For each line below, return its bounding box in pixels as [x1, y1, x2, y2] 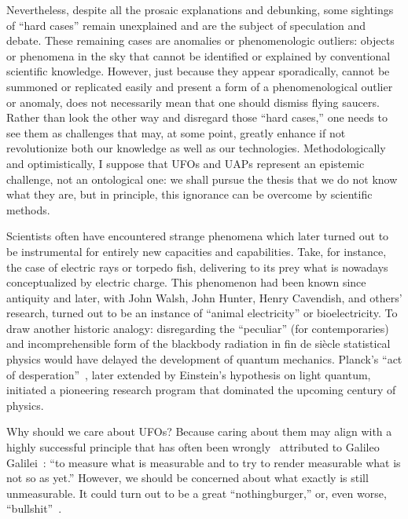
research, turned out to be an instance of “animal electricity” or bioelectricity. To [6, 305, 398, 321]
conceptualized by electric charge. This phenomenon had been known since [6, 274, 366, 291]
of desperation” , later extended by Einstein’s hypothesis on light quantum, [6, 366, 371, 382]
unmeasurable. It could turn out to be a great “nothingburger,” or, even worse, [6, 484, 387, 501]
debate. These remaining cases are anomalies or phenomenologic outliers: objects [6, 32, 395, 49]
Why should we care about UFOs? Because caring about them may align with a [6, 423, 392, 440]
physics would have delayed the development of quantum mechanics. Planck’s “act [6, 351, 402, 367]
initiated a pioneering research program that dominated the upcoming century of [6, 382, 396, 398]
